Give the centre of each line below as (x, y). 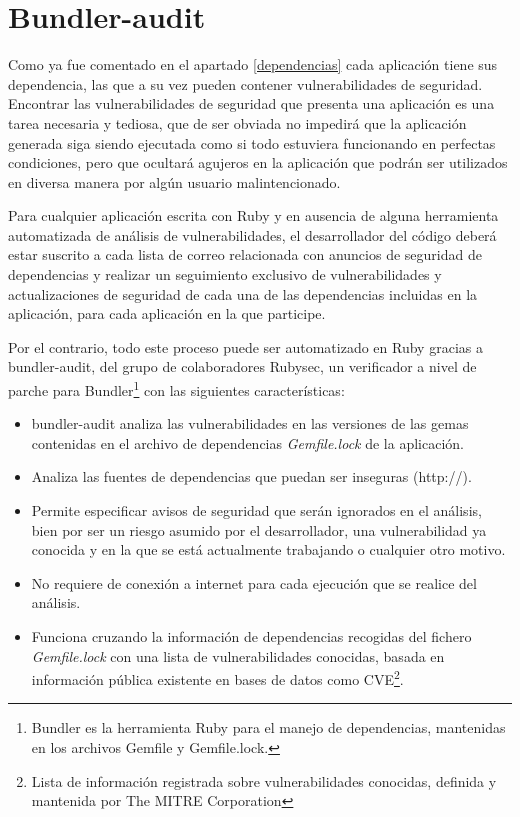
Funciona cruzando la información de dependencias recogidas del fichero (251, 636)
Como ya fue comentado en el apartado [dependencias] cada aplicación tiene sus (253, 64)
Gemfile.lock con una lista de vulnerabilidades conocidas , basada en (238, 655)
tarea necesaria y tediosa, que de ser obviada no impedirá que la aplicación (237, 122)
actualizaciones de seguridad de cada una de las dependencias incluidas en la (243, 293)
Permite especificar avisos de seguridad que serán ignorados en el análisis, (256, 510)
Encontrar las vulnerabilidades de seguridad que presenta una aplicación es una (251, 103)
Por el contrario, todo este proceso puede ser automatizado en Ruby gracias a (245, 346)
